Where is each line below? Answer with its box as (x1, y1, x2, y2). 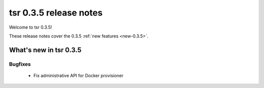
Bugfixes (9, 61, 31, 68)
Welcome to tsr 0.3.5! (9, 24, 52, 30)
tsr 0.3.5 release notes (9, 7, 103, 18)
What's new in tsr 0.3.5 (9, 46, 82, 54)
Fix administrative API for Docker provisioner (33, 72, 124, 78)
